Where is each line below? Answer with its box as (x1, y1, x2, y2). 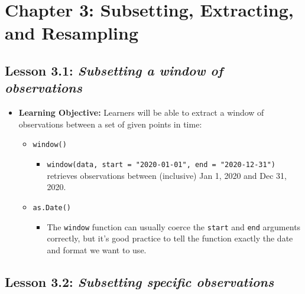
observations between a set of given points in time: (18, 117, 202, 130)
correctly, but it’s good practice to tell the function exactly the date (47, 232, 293, 244)
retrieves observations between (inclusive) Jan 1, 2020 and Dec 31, (47, 169, 287, 181)
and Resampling (5, 21, 139, 45)
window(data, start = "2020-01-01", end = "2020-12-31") (47, 161, 275, 169)
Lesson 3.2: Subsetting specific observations (5, 272, 274, 290)
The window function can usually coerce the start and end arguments (47, 220, 301, 233)
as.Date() (33, 203, 72, 212)
